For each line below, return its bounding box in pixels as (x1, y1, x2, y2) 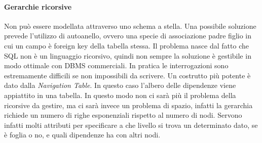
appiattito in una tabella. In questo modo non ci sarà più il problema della (4, 89, 236, 100)
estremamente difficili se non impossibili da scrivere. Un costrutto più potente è (4, 70, 251, 80)
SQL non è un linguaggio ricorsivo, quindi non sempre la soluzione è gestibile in (4, 50, 251, 61)
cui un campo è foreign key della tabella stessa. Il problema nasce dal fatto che (4, 40, 249, 51)
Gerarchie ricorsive (4, 1, 72, 12)
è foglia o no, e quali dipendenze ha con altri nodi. (4, 129, 161, 140)
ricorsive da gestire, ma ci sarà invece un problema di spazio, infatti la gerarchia (4, 100, 253, 110)
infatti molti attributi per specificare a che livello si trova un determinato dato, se (4, 119, 258, 130)
